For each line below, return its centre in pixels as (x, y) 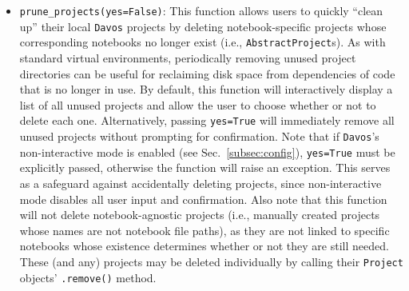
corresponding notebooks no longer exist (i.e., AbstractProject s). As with (203, 42)
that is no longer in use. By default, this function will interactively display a (206, 89)
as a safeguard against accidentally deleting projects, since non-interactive (201, 183)
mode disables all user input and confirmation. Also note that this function (203, 199)
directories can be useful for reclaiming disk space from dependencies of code (207, 73)
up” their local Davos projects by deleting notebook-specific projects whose (203, 26)
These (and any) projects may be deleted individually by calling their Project (211, 261)
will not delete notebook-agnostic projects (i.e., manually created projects (200, 215)
